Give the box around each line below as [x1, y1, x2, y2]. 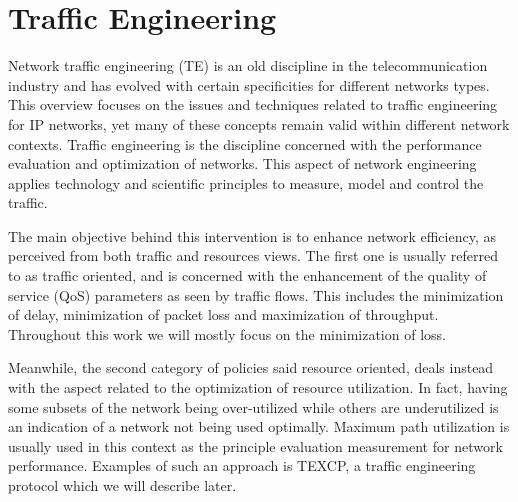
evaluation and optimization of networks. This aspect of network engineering [8, 153, 477, 174]
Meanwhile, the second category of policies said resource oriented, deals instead [8, 357, 494, 378]
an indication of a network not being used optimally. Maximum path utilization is [8, 416, 510, 437]
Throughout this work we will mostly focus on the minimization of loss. [8, 323, 446, 344]
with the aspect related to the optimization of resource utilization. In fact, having [8, 377, 508, 398]
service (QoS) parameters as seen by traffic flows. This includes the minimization [8, 284, 504, 305]
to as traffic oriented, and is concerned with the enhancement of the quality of [8, 265, 487, 286]
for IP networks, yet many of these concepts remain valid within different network [8, 113, 510, 134]
